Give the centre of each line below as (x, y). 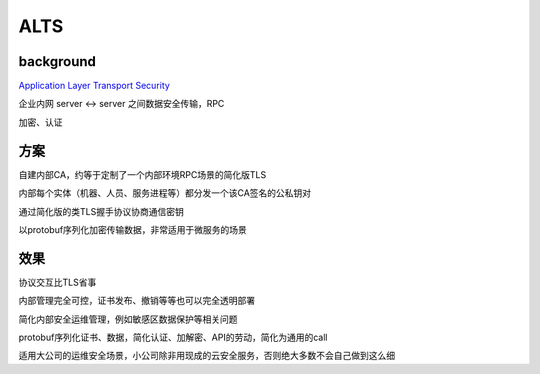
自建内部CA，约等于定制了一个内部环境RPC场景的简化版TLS (142, 174)
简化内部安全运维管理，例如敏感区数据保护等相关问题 (128, 319)
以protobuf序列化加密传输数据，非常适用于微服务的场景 (132, 229)
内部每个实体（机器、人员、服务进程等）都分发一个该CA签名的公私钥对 (165, 193)
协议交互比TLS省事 (57, 282)
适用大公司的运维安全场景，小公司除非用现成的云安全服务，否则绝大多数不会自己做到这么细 (206, 356)
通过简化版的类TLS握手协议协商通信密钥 (101, 211)
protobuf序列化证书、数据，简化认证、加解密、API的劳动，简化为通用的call (173, 337)
